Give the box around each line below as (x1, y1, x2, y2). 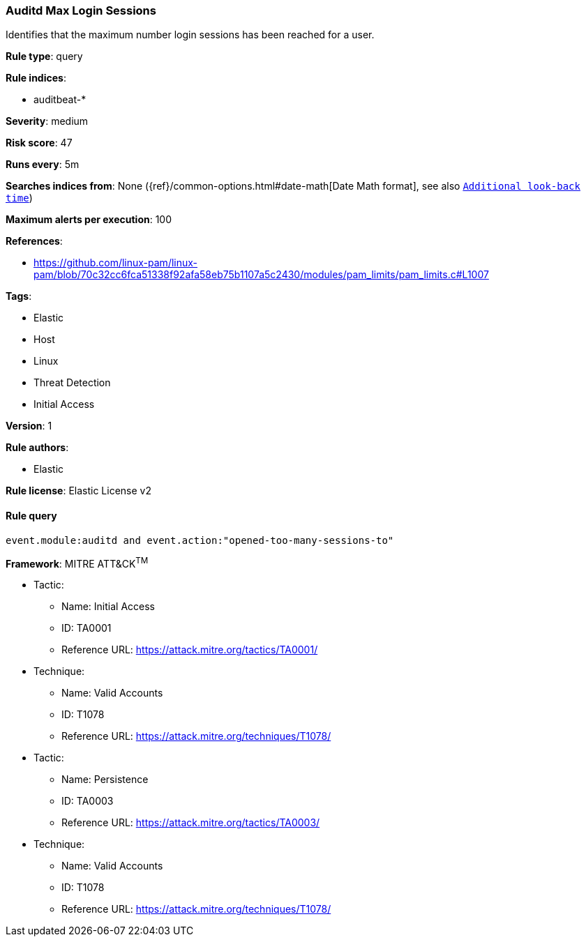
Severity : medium (6, 115, 89, 128)
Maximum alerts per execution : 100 (6, 213, 172, 226)
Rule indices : (6, 72, 66, 84)
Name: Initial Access (61, 600, 155, 613)
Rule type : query (6, 50, 83, 63)
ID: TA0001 (61, 622, 112, 635)
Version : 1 (6, 420, 52, 432)
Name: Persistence (61, 773, 149, 786)
